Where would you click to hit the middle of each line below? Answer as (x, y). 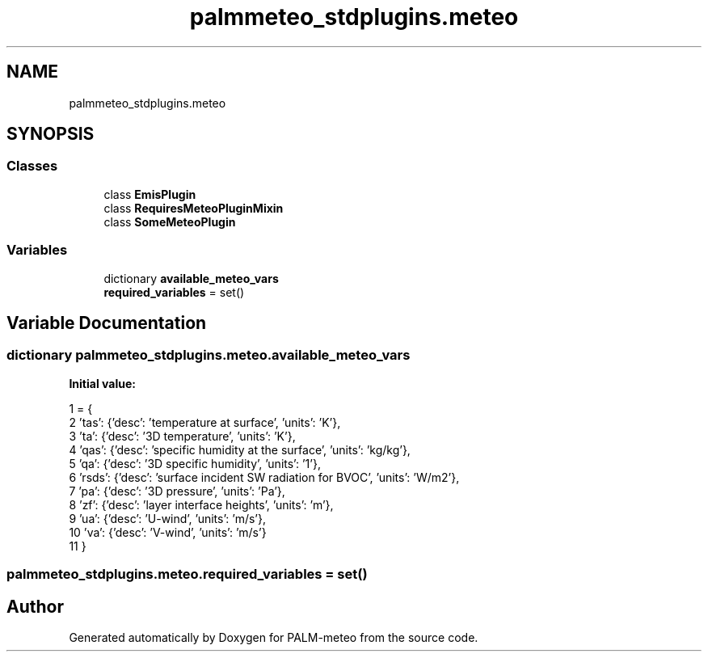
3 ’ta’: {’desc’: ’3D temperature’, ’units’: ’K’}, (182, 436)
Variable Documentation (107, 323)
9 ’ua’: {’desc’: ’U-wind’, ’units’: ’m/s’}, (167, 518)
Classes (32, 166)
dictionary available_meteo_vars (191, 278)
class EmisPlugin (150, 194)
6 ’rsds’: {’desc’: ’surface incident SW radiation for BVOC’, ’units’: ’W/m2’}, (264, 477)
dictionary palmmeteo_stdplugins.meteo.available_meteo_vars (209, 355)
